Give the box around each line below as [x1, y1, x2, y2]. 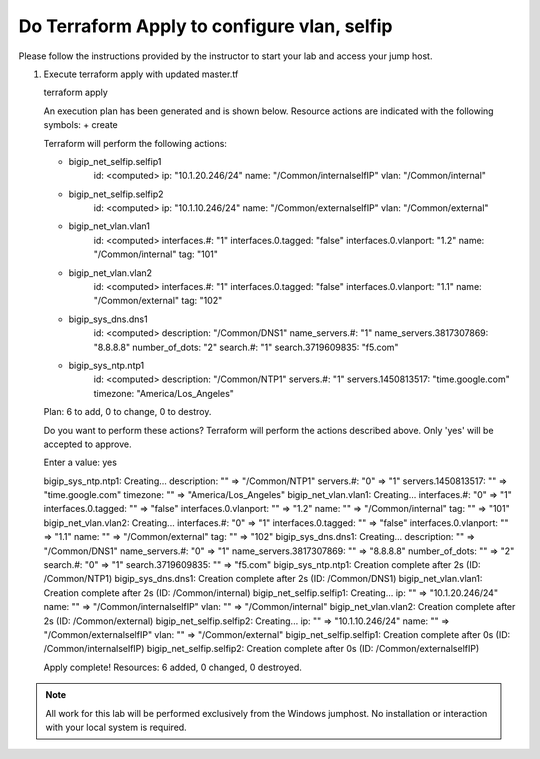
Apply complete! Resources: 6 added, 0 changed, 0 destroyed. [43, 661, 302, 673]
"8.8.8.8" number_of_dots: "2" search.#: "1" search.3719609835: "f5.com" [93, 341, 399, 353]
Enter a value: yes [43, 456, 117, 469]
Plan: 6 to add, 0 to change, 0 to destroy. [43, 406, 212, 418]
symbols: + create [43, 119, 119, 131]
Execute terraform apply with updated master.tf [43, 68, 239, 80]
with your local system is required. [45, 721, 187, 733]
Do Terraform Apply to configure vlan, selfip [18, 15, 393, 37]
